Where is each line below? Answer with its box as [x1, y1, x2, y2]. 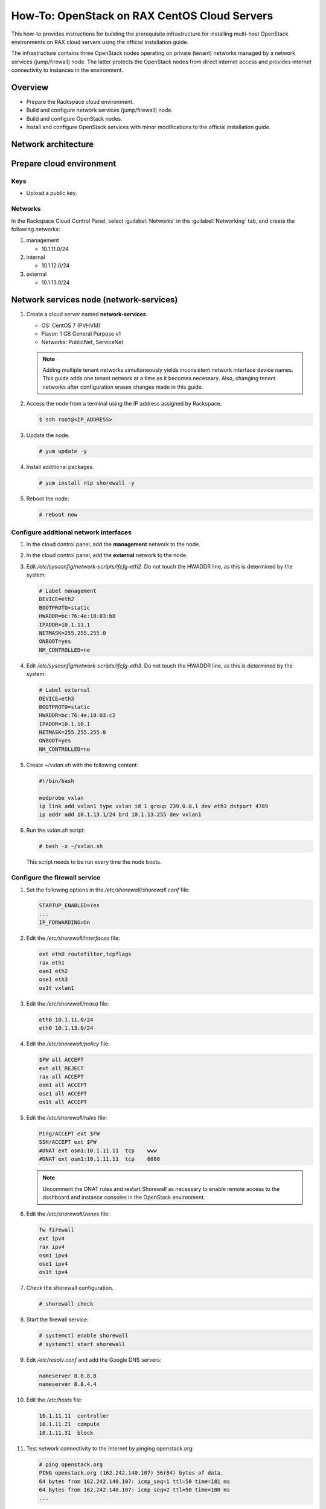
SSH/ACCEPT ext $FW [39, 1138, 97, 1146]
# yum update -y [39, 448, 88, 455]
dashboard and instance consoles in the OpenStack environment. [42, 1193, 205, 1201]
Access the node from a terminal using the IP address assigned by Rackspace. [26, 400, 222, 407]
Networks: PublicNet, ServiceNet [41, 339, 124, 346]
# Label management [39, 587, 97, 595]
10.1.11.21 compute [39, 1421, 100, 1428]
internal [26, 254, 45, 261]
